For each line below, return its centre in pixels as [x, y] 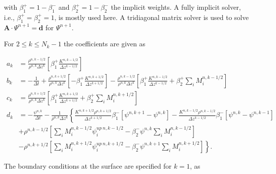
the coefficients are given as [105, 44]
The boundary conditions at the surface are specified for [88, 165]
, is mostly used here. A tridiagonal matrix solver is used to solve [151, 17]
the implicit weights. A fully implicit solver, [176, 7]
